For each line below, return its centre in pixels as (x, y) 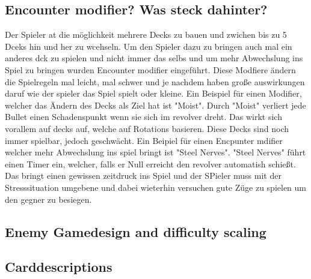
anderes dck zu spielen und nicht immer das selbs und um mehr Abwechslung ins (154, 58)
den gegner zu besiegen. (48, 199)
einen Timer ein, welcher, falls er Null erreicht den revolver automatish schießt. (150, 163)
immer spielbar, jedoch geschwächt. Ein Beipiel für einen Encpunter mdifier (144, 140)
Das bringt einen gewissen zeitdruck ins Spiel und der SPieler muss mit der (143, 175)
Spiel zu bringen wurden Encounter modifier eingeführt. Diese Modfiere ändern (150, 69)
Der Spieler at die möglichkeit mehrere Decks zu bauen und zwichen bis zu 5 (146, 34)
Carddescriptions (59, 267)
